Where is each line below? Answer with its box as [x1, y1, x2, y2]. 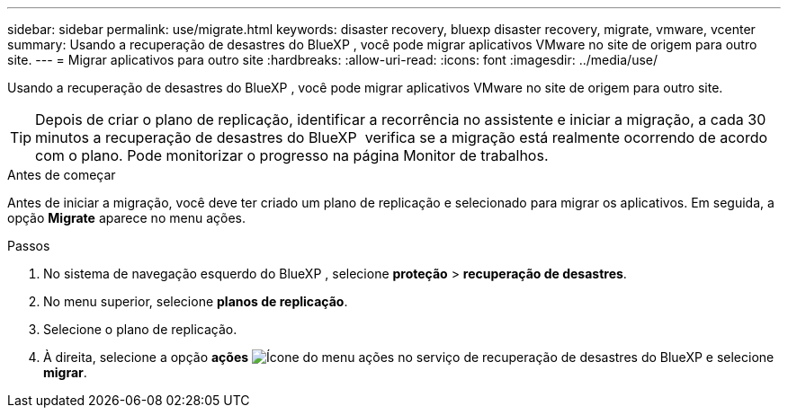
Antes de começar [7, 167, 116, 182]
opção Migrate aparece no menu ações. [7, 210, 246, 225]
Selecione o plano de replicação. [43, 322, 237, 337]
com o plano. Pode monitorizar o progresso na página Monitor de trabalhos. [35, 146, 549, 164]
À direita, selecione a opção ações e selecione [43, 349, 775, 365]
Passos [7, 238, 50, 253]
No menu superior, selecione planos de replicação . [43, 294, 348, 309]
